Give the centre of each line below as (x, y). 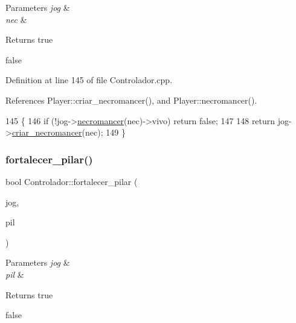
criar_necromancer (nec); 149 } (69, 132)
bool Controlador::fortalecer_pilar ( (72, 181)
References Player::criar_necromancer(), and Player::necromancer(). (131, 100)
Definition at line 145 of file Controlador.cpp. (89, 80)
